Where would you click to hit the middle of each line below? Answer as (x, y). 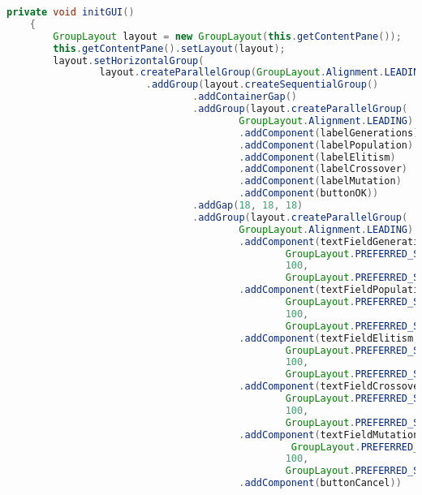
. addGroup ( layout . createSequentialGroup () (262, 85)
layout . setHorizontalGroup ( (129, 60)
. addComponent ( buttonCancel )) (320, 483)
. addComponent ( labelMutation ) (320, 181)
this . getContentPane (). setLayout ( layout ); (169, 48)
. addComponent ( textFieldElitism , (329, 338)
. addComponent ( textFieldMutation (329, 435)
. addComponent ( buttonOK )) (309, 194)
